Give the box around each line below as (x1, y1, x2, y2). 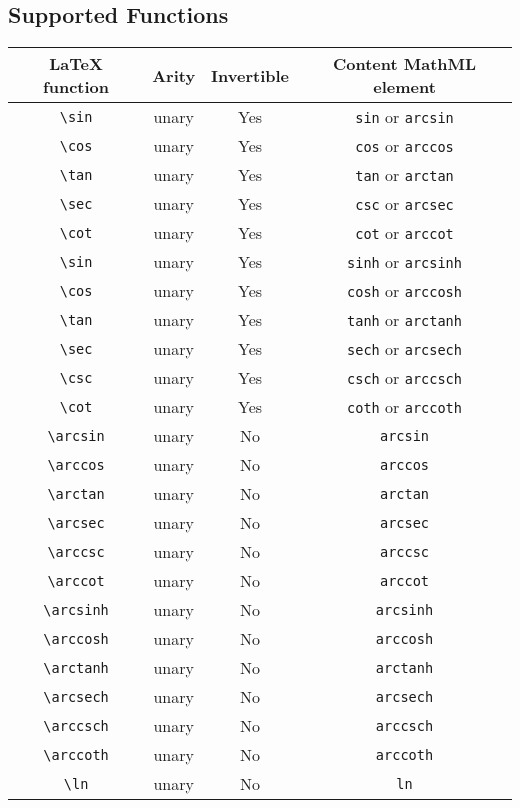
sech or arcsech (347, 337, 462, 361)
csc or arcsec (355, 192, 454, 216)
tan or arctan (355, 163, 454, 187)
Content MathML (332, 52, 477, 76)
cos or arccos (355, 134, 454, 158)
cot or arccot (355, 221, 454, 245)
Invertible (211, 63, 290, 87)
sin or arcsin (355, 105, 454, 129)
